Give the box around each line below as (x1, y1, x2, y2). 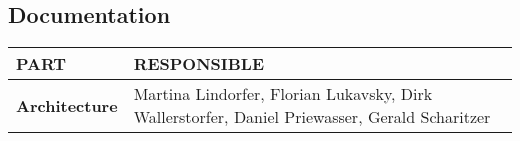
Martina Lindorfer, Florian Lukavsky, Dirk (133, 82, 433, 106)
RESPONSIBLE (133, 52, 265, 76)
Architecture (16, 93, 118, 117)
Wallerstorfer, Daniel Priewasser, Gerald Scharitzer (133, 105, 491, 129)
